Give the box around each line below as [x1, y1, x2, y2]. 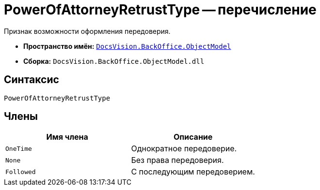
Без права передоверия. [131, 155, 224, 165]
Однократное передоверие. [131, 144, 237, 154]
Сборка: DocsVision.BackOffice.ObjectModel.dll [23, 57, 205, 65]
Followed [5, 168, 36, 175]
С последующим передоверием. [131, 167, 255, 177]
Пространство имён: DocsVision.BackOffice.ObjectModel [23, 42, 231, 50]
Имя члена [46, 132, 88, 142]
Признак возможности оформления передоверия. [4, 27, 171, 35]
